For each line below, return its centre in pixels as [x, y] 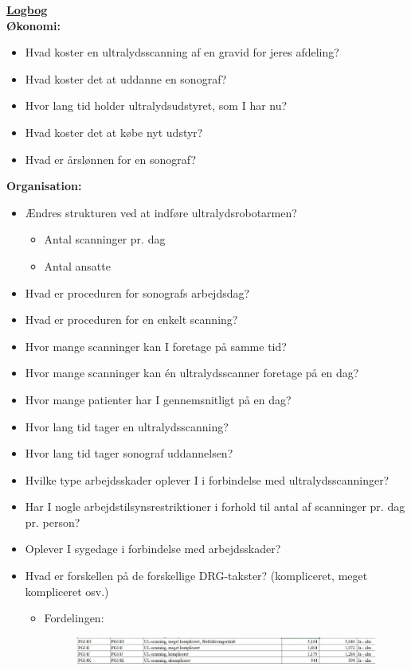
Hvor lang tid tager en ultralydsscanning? [127, 426]
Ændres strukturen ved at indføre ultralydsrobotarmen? [161, 212]
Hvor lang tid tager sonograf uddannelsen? [129, 453]
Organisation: [44, 186]
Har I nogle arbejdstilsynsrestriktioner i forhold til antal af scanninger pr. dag [215, 506]
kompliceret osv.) [67, 591]
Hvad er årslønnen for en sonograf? [111, 159]
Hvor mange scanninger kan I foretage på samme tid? [156, 346]
